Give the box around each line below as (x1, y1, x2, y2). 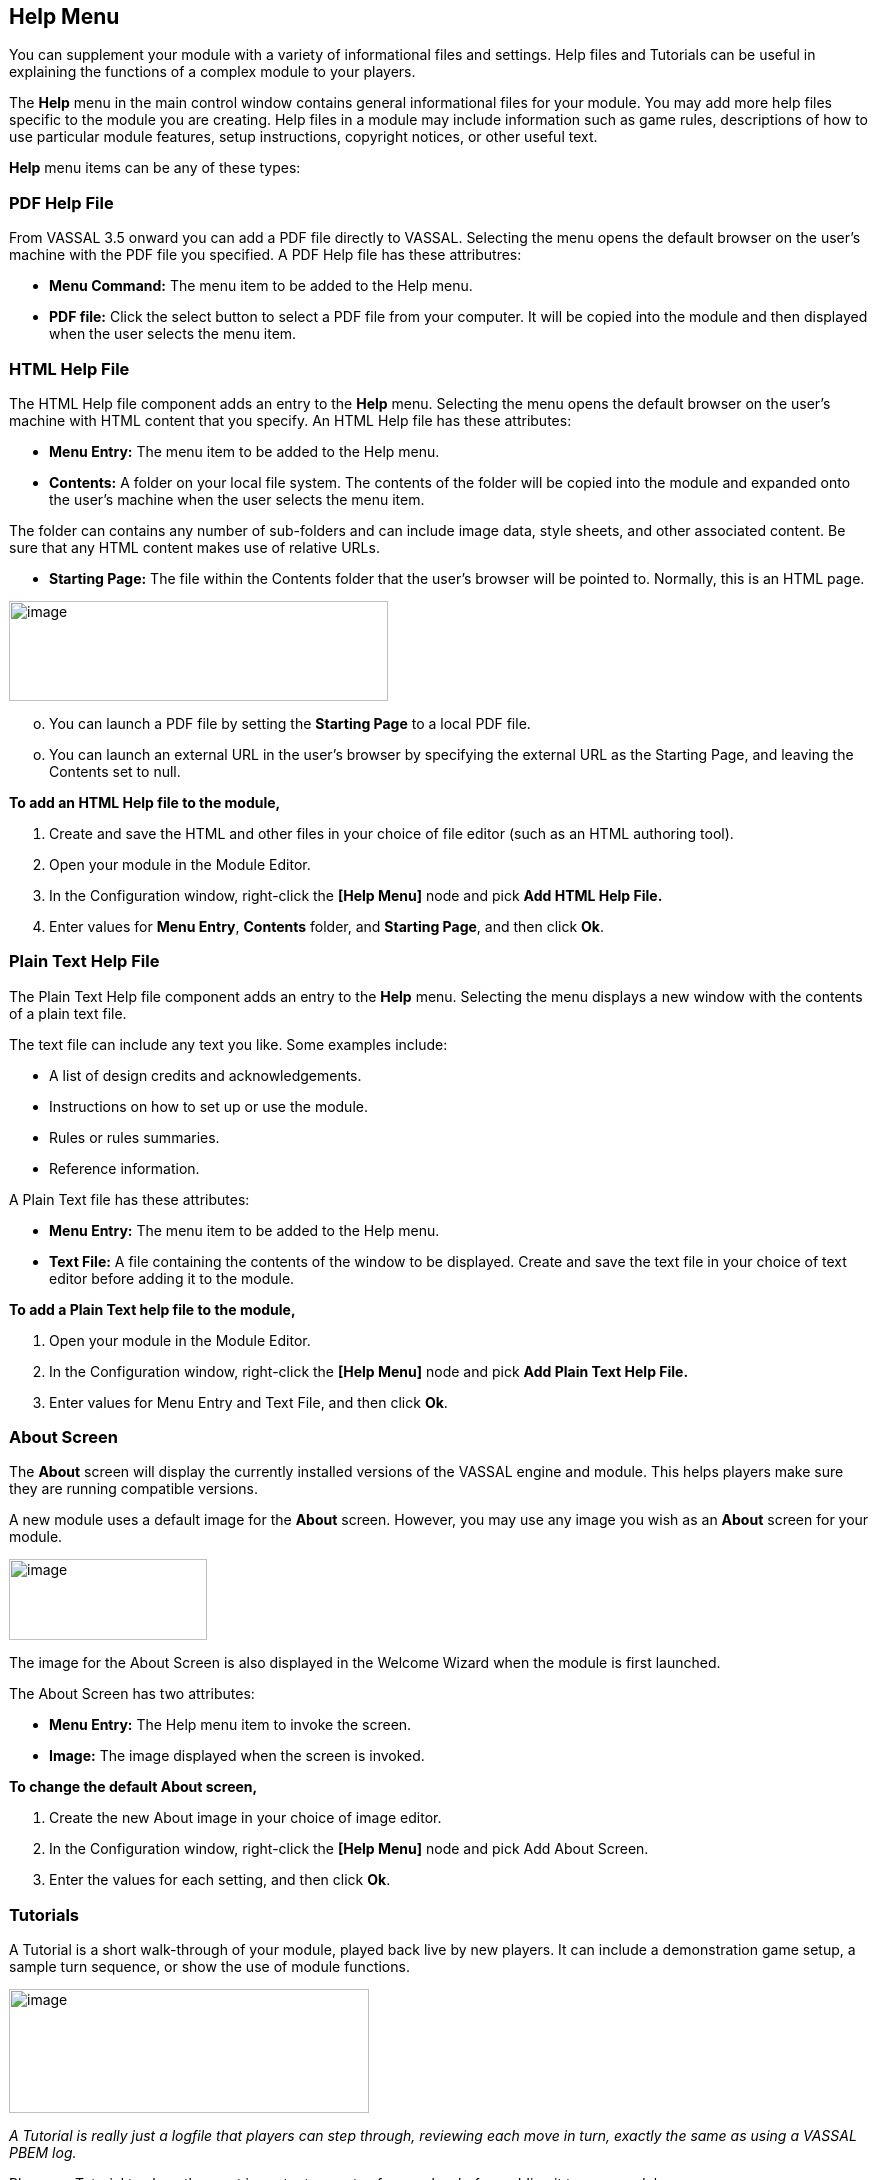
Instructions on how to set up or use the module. (49, 1097, 368, 1115)
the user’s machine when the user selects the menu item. (49, 490, 425, 508)
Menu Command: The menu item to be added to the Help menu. (49, 277, 473, 295)
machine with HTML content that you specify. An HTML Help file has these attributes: (9, 411, 572, 429)
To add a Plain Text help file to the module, (9, 1300, 296, 1318)
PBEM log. (9, 2144, 77, 2162)
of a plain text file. (9, 1004, 127, 1022)
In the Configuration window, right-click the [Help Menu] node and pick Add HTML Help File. (49, 886, 663, 904)
